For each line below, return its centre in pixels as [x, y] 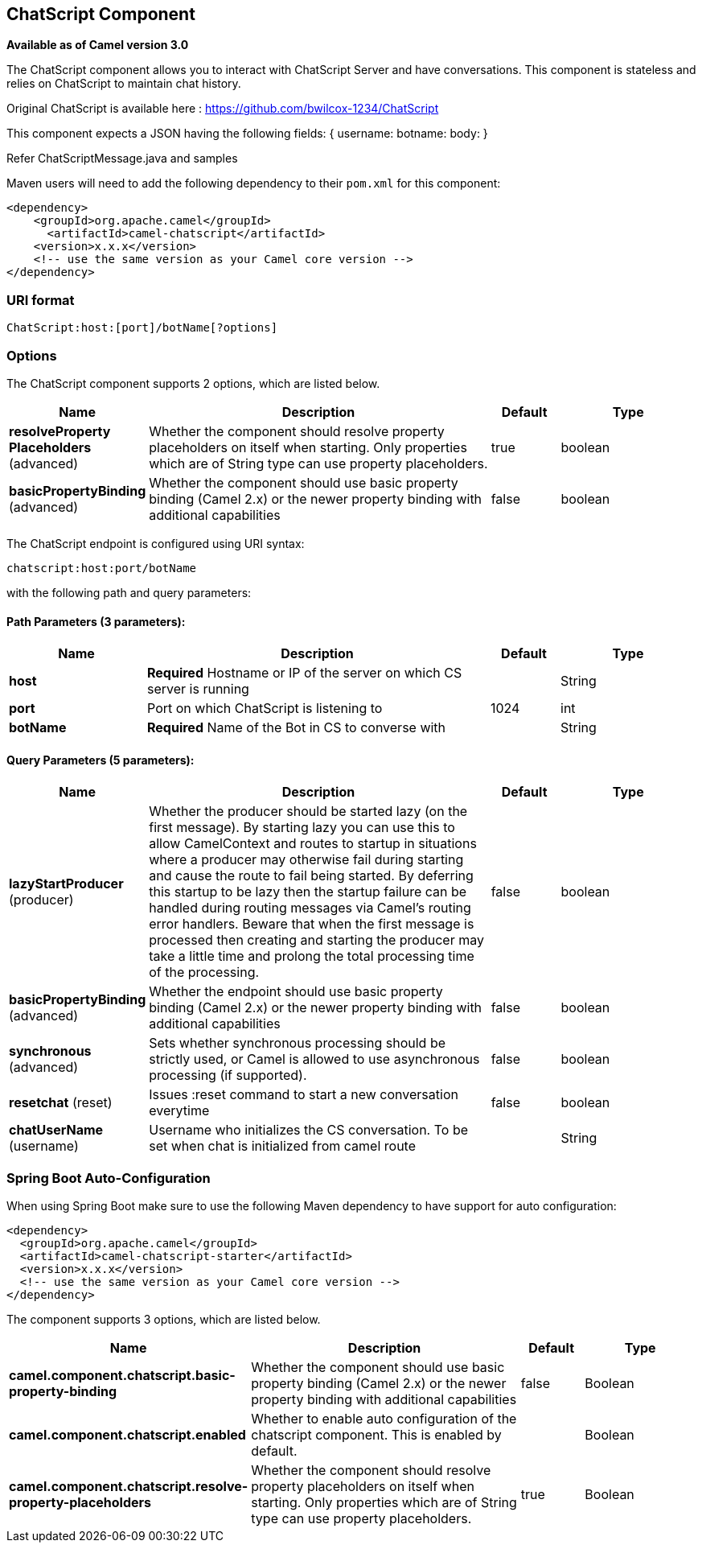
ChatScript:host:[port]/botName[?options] [142, 328]
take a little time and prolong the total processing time [312, 956]
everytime [179, 1111]
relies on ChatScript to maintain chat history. [124, 84]
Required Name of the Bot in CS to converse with [297, 728]
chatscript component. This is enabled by [376, 1435]
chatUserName [56, 1130]
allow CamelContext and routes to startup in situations [313, 844]
